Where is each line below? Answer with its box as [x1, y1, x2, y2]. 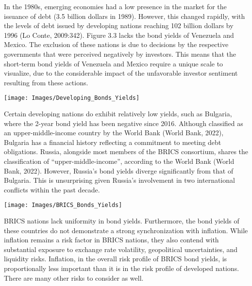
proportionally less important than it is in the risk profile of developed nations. [4, 263, 239, 273]
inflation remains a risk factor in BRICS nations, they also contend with [4, 235, 219, 245]
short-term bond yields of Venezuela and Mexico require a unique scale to [4, 58, 223, 68]
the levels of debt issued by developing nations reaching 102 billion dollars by [4, 20, 234, 31]
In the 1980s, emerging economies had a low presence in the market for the [4, 1, 227, 11]
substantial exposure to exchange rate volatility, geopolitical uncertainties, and [4, 244, 238, 254]
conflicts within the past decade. [4, 184, 100, 194]
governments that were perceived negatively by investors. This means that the [4, 48, 236, 59]
